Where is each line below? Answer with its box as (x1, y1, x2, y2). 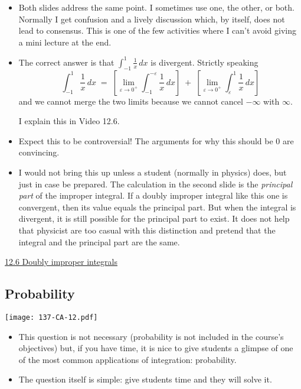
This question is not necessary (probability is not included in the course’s (18, 330, 284, 342)
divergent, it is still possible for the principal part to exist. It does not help (18, 212, 290, 225)
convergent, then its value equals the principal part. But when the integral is (18, 200, 296, 213)
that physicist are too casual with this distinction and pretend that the (18, 224, 276, 236)
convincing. (18, 146, 60, 158)
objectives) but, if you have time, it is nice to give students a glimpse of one (18, 342, 293, 354)
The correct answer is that (18, 56, 114, 68)
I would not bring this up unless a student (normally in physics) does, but (18, 166, 287, 179)
